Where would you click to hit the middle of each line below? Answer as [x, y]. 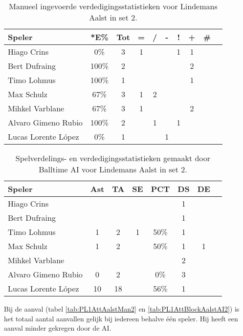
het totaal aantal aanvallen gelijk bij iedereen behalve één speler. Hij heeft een [121, 318]
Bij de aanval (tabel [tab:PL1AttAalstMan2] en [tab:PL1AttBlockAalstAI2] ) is [122, 309]
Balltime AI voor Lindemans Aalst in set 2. [113, 169]
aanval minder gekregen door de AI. [58, 328]
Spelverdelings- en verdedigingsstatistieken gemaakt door [113, 158]
